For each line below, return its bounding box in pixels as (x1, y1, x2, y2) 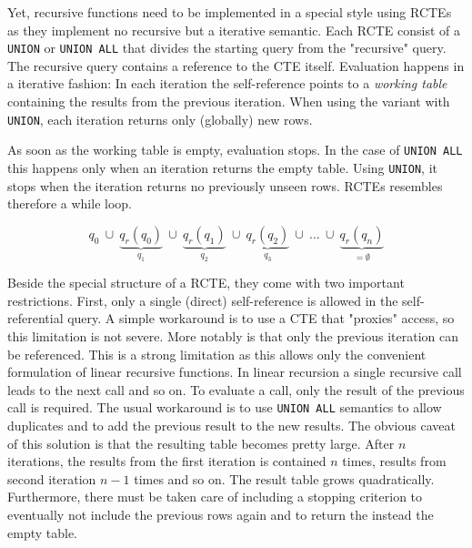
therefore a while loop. (7, 194, 132, 213)
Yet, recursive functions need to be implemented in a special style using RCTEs (7, 3, 452, 21)
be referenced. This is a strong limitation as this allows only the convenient (7, 344, 427, 363)
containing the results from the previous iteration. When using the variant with (7, 92, 450, 111)
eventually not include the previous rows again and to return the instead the (7, 505, 434, 523)
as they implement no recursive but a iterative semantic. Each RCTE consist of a (7, 20, 461, 39)
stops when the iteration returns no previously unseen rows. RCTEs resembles (7, 176, 443, 195)
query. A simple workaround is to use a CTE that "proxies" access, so (67, 309, 455, 328)
